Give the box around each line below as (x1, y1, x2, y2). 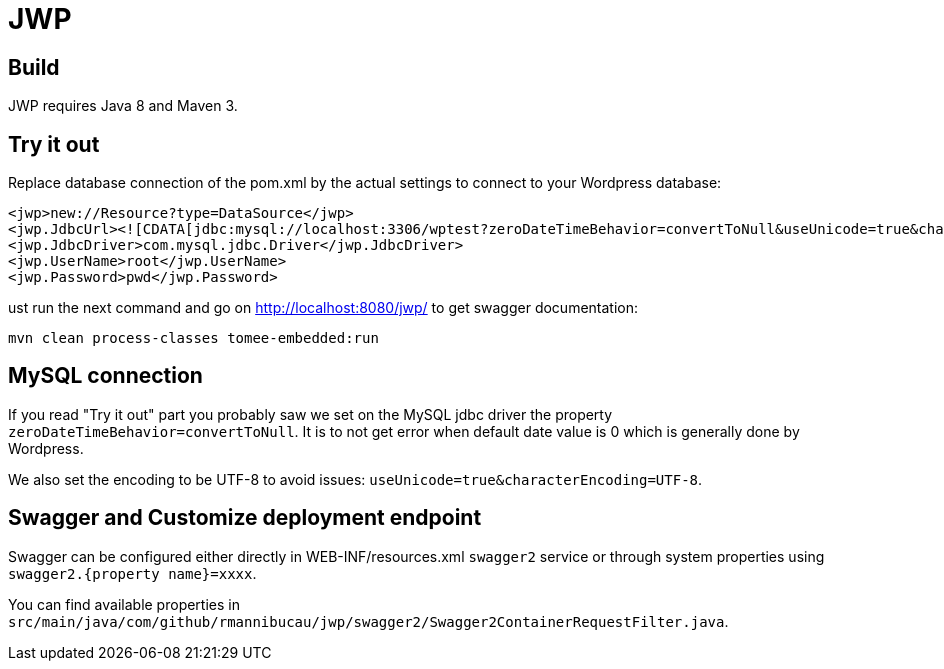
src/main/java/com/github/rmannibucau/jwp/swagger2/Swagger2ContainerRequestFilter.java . (8, 612, 729, 630)
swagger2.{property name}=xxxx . (8, 564, 257, 582)
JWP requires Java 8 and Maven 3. (8, 97, 238, 115)
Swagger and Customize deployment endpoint (8, 505, 482, 531)
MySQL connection (8, 363, 203, 389)
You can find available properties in (8, 595, 240, 613)
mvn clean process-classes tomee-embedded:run (8, 330, 379, 347)
